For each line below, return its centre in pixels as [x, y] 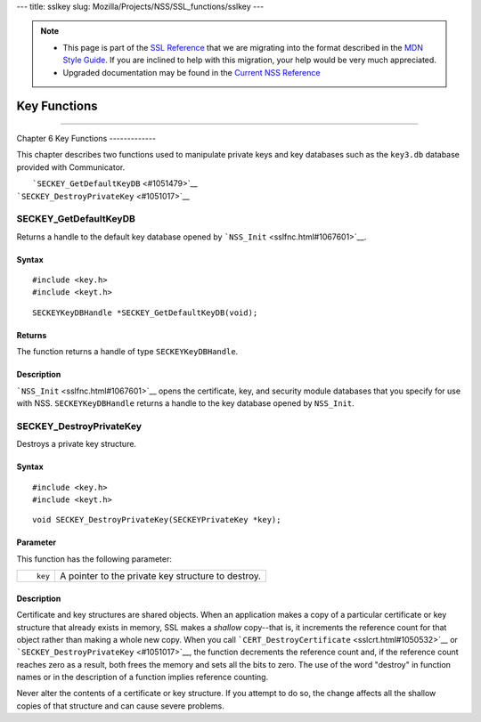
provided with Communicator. [71, 167]
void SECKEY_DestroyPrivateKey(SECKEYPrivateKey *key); [157, 520]
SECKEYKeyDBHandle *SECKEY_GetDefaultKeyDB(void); [145, 312]
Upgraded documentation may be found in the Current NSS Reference [192, 72]
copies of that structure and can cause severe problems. [120, 706]
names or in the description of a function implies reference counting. [143, 677]
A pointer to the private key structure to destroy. [160, 576]
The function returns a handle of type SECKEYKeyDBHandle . [127, 352]
